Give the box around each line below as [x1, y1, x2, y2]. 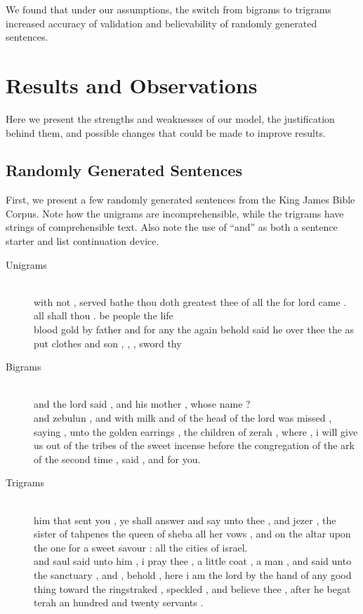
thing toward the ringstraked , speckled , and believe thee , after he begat [34, 581, 351, 596]
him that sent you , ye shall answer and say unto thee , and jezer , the [34, 512, 336, 527]
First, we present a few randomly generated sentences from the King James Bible [6, 192, 355, 207]
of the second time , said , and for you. [34, 451, 201, 466]
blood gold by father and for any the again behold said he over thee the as [34, 322, 355, 337]
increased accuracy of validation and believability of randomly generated [6, 15, 317, 30]
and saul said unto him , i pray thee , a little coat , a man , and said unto [34, 554, 352, 568]
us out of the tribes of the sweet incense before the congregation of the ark [34, 438, 355, 453]
